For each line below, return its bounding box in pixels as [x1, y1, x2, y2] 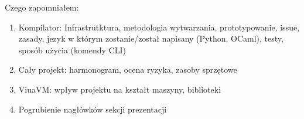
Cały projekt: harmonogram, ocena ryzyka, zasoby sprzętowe [18, 63, 237, 76]
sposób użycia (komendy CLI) [18, 43, 126, 56]
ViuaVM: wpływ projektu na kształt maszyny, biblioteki [18, 83, 221, 95]
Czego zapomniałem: [5, 1, 79, 13]
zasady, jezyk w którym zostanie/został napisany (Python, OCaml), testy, [18, 32, 283, 45]
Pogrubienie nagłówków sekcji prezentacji [18, 103, 167, 115]
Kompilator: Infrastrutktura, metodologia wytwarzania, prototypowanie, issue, [18, 21, 300, 33]
